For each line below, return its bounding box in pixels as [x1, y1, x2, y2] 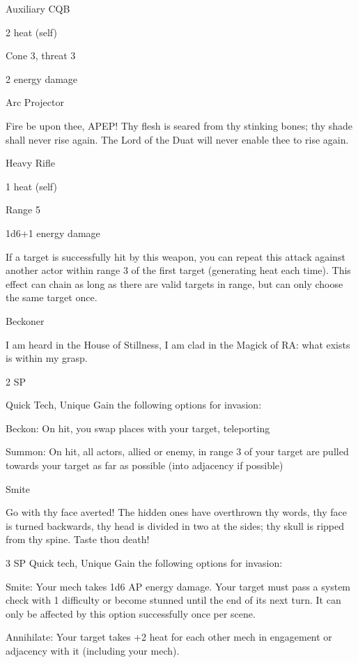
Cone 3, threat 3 [6, 48, 76, 63]
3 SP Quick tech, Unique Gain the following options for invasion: [6, 556, 283, 570]
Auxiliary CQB [6, 1, 70, 15]
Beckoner [6, 313, 45, 328]
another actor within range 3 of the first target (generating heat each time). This [6, 263, 351, 277]
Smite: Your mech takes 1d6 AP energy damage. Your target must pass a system [6, 579, 351, 593]
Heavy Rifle [6, 155, 55, 170]
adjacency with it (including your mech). [6, 643, 180, 657]
